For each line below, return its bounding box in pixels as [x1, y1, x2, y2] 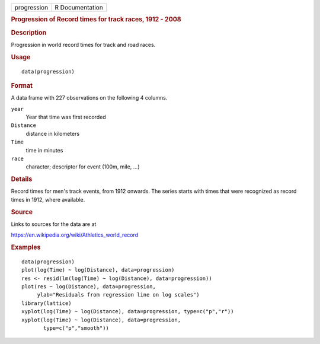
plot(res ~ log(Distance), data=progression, [21, 284, 156, 290]
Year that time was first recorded [25, 113, 106, 121]
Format [11, 81, 33, 90]
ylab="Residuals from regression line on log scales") [37, 291, 200, 298]
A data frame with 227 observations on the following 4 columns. [11, 94, 168, 101]
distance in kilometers [25, 130, 80, 137]
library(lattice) [21, 300, 72, 307]
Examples [11, 243, 41, 251]
